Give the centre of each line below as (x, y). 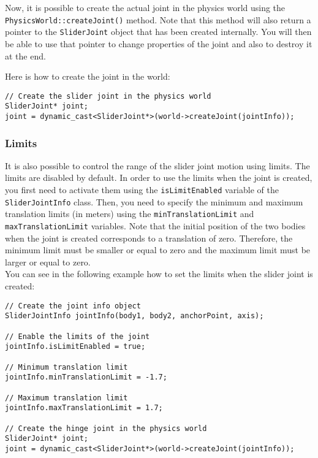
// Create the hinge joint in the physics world (106, 428)
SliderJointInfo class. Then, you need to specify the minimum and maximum (154, 201)
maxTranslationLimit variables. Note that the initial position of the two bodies (155, 226)
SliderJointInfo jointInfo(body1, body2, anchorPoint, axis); (134, 316)
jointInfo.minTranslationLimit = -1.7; (86, 377)
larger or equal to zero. (48, 261)
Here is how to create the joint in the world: (88, 76)
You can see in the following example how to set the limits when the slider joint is (159, 274)
